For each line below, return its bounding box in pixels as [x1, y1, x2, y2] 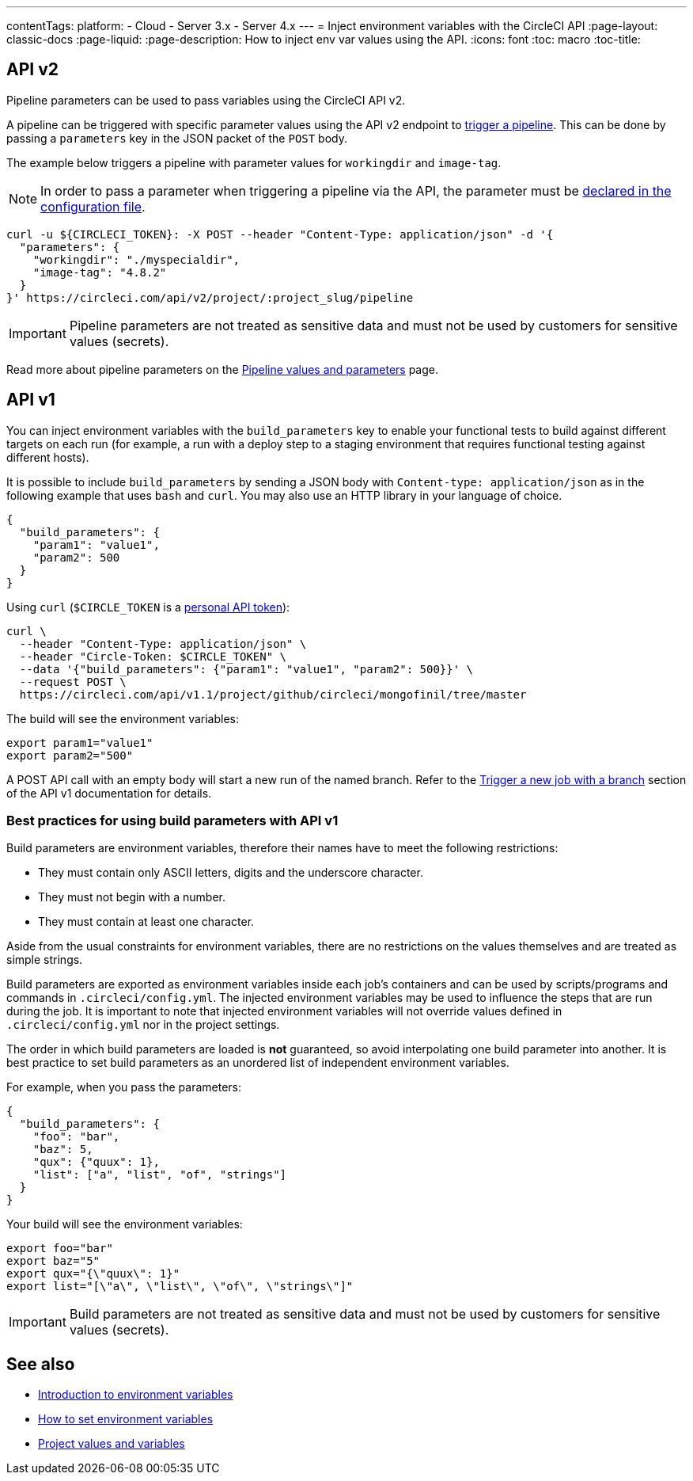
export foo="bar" [6, 1242, 113, 1255]
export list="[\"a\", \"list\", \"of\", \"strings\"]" [6, 1280, 354, 1293]
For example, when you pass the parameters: [6, 1080, 242, 1095]
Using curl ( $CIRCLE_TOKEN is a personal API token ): [6, 600, 290, 614]
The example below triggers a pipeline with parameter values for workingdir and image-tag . [6, 155, 502, 169]
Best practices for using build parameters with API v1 [6, 813, 339, 829]
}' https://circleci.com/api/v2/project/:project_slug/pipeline [6, 291, 414, 304]
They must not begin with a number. [38, 890, 225, 904]
